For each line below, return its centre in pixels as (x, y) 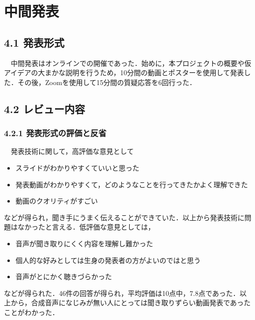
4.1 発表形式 (34, 42)
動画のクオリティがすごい (57, 201)
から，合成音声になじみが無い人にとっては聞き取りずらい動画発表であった (131, 303)
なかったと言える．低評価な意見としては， (86, 227)
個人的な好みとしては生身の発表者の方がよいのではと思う (108, 260)
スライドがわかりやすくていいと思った (77, 167)
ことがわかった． (31, 312)
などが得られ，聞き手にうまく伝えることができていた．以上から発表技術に (124, 217)
